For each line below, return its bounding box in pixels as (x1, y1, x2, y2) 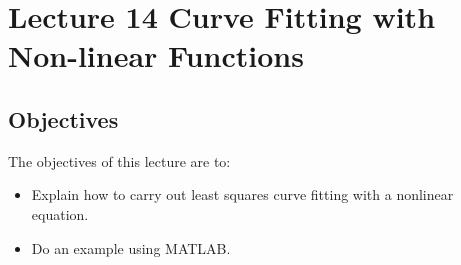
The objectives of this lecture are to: (8, 150, 231, 171)
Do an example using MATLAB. (31, 237, 231, 258)
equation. (31, 203, 89, 224)
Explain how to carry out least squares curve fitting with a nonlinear (31, 184, 454, 205)
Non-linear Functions (8, 35, 304, 76)
